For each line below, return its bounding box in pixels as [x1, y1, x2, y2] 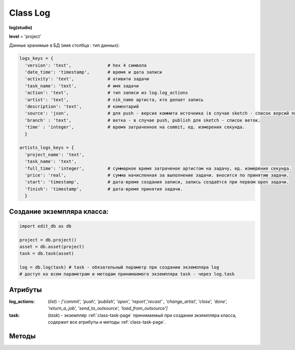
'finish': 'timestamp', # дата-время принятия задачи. [25, 186, 183, 191]
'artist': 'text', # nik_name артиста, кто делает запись [25, 97, 204, 103]
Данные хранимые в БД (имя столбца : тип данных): [9, 42, 120, 49]
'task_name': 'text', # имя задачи [25, 83, 139, 88]
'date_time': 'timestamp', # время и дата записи [25, 69, 162, 75]
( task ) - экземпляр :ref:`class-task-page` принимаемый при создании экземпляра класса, [48, 312, 237, 318]
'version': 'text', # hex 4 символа [25, 62, 147, 68]
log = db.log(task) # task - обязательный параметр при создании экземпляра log [19, 265, 219, 270]
